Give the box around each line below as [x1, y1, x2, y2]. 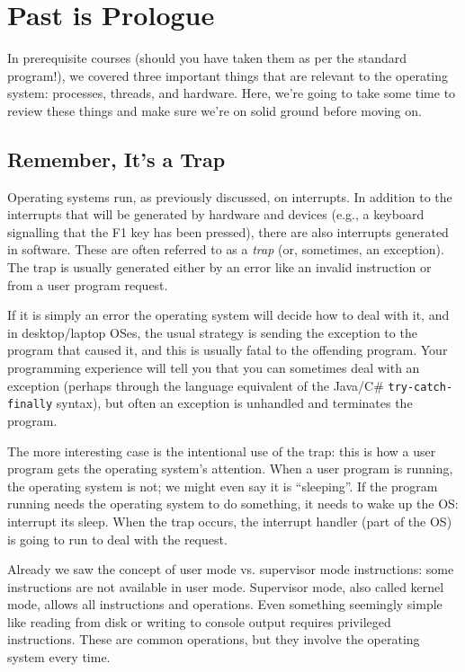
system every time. [7, 648, 111, 667]
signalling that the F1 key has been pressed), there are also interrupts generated [7, 222, 449, 241]
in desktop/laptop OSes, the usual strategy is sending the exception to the [7, 323, 417, 341]
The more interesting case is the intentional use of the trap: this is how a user [7, 441, 436, 460]
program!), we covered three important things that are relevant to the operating [7, 66, 448, 84]
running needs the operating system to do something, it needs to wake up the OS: [7, 494, 459, 513]
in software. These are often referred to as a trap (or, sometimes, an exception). [7, 240, 444, 259]
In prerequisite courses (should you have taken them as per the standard [7, 49, 407, 67]
